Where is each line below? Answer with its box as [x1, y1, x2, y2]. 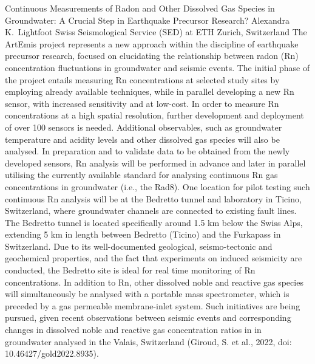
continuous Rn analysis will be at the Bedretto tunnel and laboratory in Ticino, [5, 192, 302, 205]
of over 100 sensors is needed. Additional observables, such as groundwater [5, 120, 282, 133]
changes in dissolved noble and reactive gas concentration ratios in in [5, 323, 262, 336]
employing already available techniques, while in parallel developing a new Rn [5, 85, 294, 98]
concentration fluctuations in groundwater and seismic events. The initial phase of [5, 61, 310, 74]
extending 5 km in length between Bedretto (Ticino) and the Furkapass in [5, 228, 281, 241]
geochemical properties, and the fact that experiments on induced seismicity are [5, 252, 302, 264]
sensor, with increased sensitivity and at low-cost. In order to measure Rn [5, 97, 279, 109]
